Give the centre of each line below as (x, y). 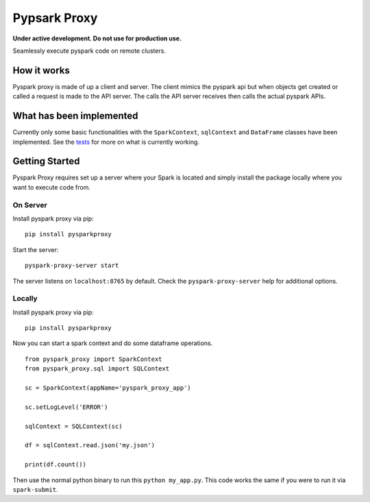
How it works (41, 70)
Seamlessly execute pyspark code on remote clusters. (89, 51)
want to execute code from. (52, 187)
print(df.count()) (56, 465)
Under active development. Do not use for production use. (97, 38)
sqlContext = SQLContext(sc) (74, 426)
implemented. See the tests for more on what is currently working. (106, 142)
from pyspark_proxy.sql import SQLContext (97, 369)
